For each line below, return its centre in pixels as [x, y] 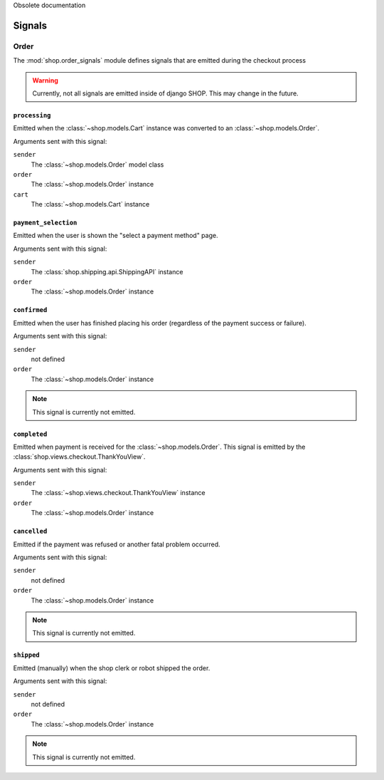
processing [32, 115]
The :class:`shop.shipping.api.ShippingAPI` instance [107, 271]
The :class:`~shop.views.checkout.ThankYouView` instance [118, 493]
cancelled [30, 531]
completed [30, 434]
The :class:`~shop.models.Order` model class [97, 165]
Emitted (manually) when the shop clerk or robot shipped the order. [112, 668]
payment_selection [45, 223]
